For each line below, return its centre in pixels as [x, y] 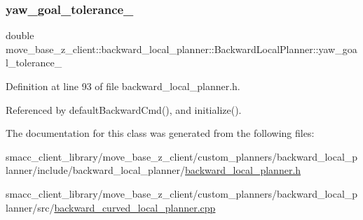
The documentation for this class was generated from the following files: [160, 133]
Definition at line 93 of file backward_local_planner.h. [123, 86]
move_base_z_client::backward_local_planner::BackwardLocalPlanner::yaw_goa [181, 49]
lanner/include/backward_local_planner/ [96, 170]
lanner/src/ [30, 207]
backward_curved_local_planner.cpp [135, 207]
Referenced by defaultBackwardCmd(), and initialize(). [124, 109]
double [20, 35]
